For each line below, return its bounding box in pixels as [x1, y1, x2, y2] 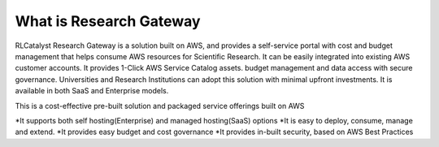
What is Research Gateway [15, 12, 201, 30]
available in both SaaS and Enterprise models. [15, 86, 169, 96]
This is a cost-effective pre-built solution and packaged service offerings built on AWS [15, 101, 305, 110]
